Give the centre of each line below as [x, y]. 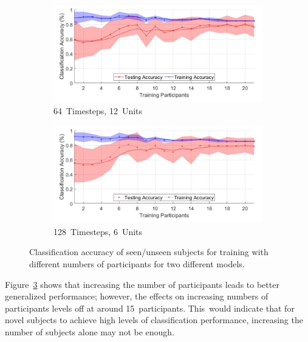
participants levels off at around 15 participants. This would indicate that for [150, 308]
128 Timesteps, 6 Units [98, 231]
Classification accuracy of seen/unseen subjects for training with [149, 252]
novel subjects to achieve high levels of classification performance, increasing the [154, 320]
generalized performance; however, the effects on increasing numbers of [137, 296]
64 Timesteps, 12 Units [98, 111]
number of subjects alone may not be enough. [90, 332]
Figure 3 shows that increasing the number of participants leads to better [142, 284]
